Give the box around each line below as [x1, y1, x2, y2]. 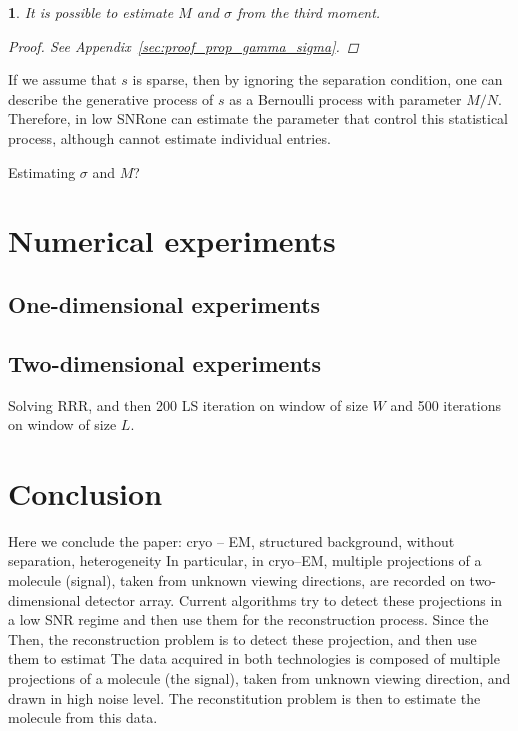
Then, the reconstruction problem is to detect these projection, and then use [8, 628, 477, 649]
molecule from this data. [8, 707, 158, 728]
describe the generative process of [8, 88, 214, 109]
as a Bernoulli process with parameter [229, 88, 462, 109]
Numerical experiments [8, 220, 336, 261]
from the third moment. [236, 2, 381, 22]
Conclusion [8, 472, 163, 513]
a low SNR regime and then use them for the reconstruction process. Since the [8, 609, 489, 630]
